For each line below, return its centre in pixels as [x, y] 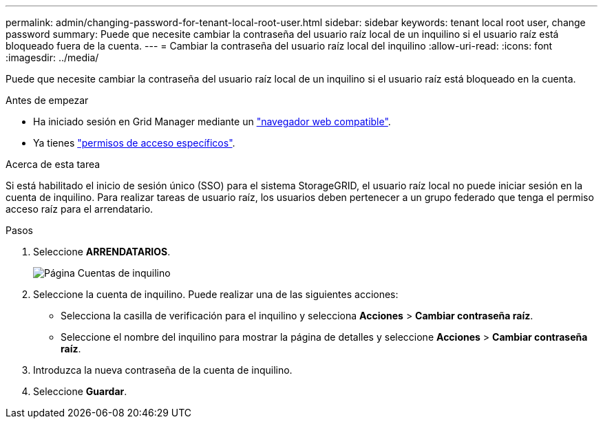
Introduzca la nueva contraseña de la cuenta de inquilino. [163, 370]
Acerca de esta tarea [53, 164]
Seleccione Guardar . [80, 391]
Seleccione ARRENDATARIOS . [102, 252]
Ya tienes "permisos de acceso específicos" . [134, 143]
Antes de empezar [47, 100]
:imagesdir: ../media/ [52, 57]
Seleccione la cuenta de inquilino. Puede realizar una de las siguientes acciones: [216, 294]
